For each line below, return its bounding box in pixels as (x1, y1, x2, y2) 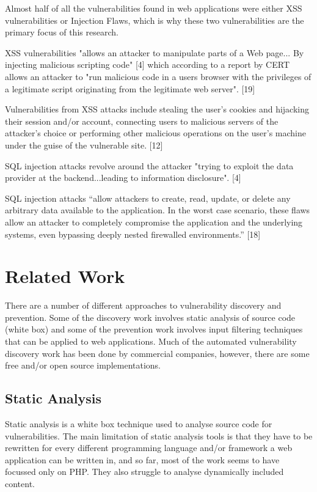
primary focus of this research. (5, 26, 118, 39)
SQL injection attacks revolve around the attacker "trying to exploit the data (5, 159, 294, 172)
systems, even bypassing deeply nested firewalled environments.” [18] (5, 227, 261, 240)
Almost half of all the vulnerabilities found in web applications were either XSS (5, 2, 302, 14)
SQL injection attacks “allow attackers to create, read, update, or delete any (5, 191, 291, 204)
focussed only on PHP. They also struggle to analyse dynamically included (5, 465, 284, 478)
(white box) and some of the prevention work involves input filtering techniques (5, 323, 303, 336)
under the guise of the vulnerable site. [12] (5, 138, 163, 151)
